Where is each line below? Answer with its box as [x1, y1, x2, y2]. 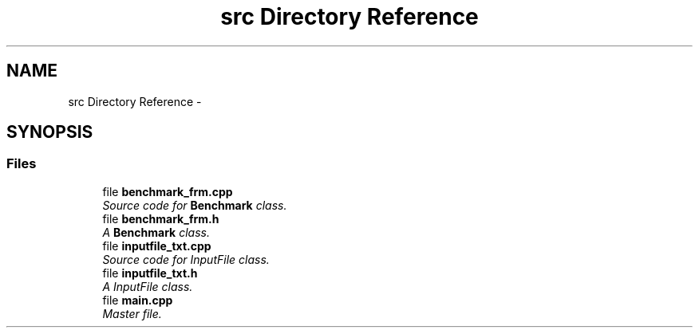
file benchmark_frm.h [102, 211, 219, 226]
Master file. [102, 306, 162, 320]
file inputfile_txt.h [102, 265, 198, 280]
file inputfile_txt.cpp [102, 238, 211, 253]
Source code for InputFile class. [102, 252, 270, 266]
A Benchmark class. [102, 225, 210, 239]
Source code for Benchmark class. [102, 198, 287, 212]
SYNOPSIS [6, 122, 93, 143]
